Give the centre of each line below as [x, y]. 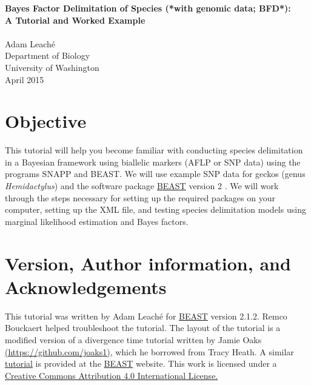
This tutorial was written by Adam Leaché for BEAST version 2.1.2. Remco [146, 316]
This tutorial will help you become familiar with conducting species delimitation [154, 150]
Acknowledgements [86, 286]
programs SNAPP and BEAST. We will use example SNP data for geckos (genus [155, 174]
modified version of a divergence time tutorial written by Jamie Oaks [133, 339]
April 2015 [25, 79]
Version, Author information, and [148, 263]
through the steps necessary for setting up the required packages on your [140, 197]
